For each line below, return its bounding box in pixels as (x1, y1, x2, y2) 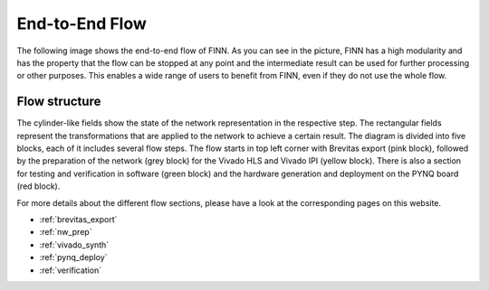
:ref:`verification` (39, 265, 102, 276)
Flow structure (16, 94, 101, 109)
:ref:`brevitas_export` (39, 213, 118, 225)
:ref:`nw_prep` (39, 227, 92, 238)
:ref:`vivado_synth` (39, 239, 110, 250)
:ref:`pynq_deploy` (39, 252, 108, 263)
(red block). (16, 181, 61, 192)
